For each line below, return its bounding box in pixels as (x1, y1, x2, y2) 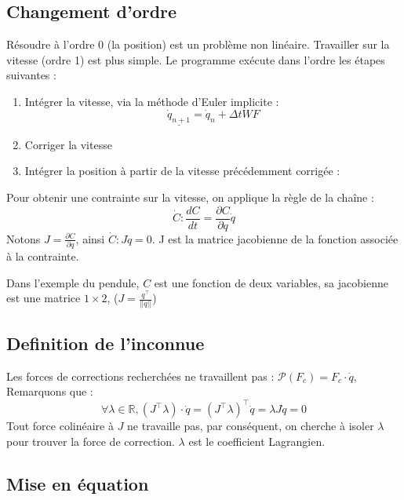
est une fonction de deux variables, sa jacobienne (154, 274, 388, 290)
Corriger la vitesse (24, 136, 112, 152)
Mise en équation (6, 471, 149, 495)
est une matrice (6, 290, 81, 306)
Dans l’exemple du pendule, (6, 274, 140, 290)
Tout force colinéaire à (6, 418, 114, 434)
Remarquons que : (6, 383, 93, 400)
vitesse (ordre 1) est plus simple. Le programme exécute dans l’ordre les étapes (6, 51, 385, 68)
